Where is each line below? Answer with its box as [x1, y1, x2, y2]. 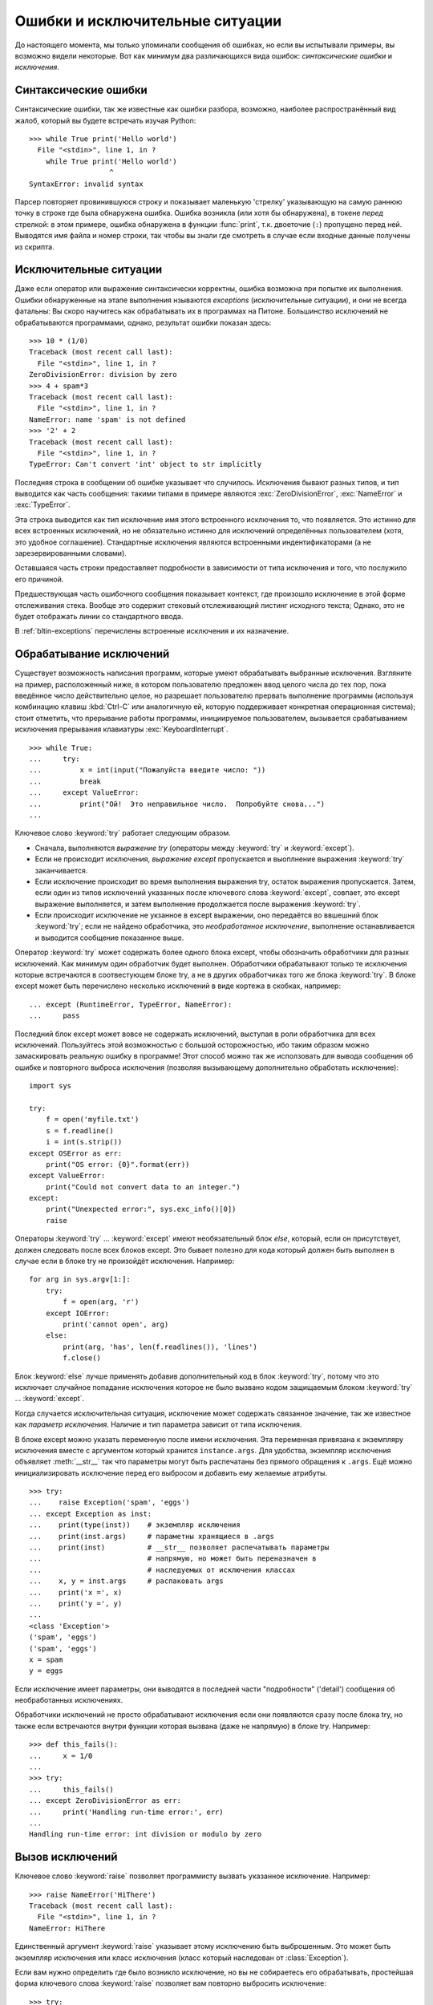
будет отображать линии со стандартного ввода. [14, 611, 184, 621]
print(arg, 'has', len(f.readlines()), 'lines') [63, 1342, 258, 1351]
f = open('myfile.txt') [45, 1115, 140, 1124]
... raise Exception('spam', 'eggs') [29, 1498, 190, 1507]
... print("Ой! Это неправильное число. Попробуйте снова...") [29, 799, 326, 808]
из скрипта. [14, 241, 55, 252]
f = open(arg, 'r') [63, 1298, 140, 1306]
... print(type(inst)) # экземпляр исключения [29, 1521, 241, 1529]
